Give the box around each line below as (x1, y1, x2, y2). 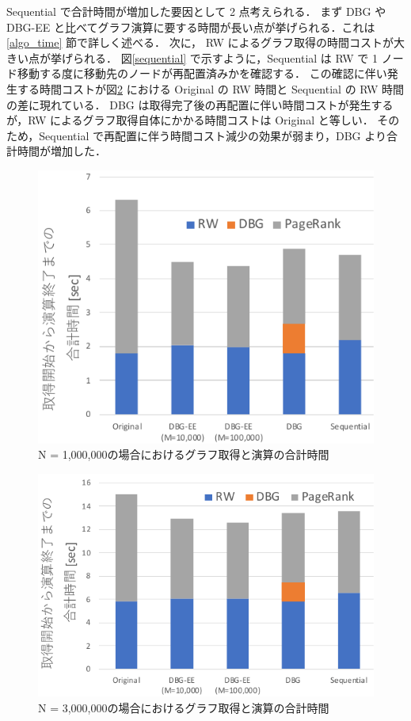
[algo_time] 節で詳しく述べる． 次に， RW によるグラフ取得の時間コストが (6, 34, 394, 51)
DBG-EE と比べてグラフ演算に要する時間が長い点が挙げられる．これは (6, 18, 375, 35)
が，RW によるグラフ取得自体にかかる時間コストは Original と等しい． (6, 112, 374, 128)
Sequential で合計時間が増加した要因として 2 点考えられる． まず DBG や (6, 3, 386, 19)
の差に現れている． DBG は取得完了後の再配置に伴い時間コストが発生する (6, 96, 394, 113)
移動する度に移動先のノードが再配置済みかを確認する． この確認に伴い (17, 65, 387, 82)
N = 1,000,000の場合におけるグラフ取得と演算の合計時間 (38, 446, 329, 463)
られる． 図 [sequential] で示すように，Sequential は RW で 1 (72, 49, 378, 66)
